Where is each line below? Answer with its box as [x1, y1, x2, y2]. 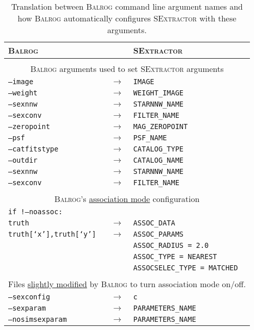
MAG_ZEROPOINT [133, 122, 188, 131]
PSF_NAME [133, 134, 167, 142]
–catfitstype [8, 145, 59, 153]
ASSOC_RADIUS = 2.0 [133, 241, 209, 249]
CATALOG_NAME [133, 156, 184, 164]
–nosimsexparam [8, 315, 67, 323]
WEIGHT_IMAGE [133, 89, 184, 97]
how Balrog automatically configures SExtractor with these [17, 12, 237, 24]
